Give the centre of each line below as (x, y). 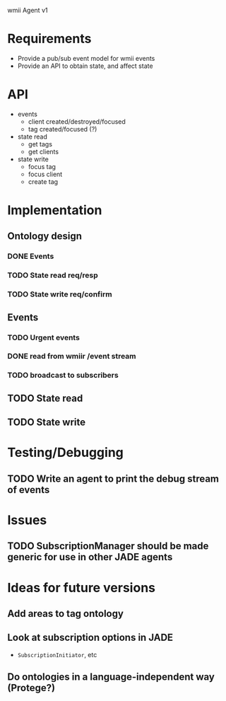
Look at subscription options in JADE (90, 638)
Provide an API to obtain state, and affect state (85, 66)
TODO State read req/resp (53, 275)
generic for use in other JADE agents (90, 557)
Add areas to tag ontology (65, 614)
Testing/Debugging (65, 453)
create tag (43, 181)
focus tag (42, 166)
